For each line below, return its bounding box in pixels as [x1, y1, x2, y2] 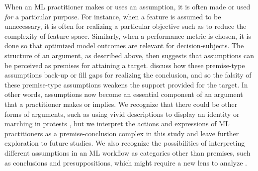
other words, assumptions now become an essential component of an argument [4, 89, 243, 99]
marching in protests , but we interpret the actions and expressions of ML [4, 118, 230, 129]
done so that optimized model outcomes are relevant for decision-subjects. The [4, 40, 244, 51]
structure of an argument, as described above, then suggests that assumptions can [4, 50, 255, 60]
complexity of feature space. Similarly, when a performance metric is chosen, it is [4, 30, 251, 41]
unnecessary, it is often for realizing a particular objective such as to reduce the [4, 21, 247, 31]
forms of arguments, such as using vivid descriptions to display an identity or [4, 108, 240, 119]
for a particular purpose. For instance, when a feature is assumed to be [4, 11, 221, 21]
